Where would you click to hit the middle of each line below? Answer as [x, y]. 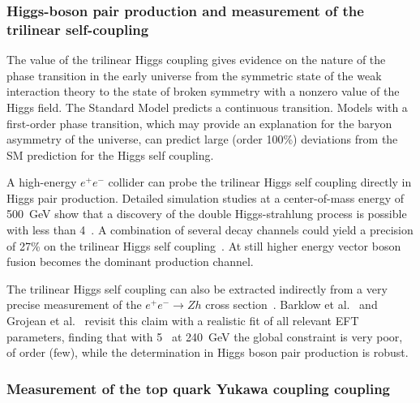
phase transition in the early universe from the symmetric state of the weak [194, 75]
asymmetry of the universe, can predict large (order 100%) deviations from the [202, 139]
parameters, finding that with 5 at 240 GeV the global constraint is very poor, [205, 336]
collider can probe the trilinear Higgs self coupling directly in [260, 182]
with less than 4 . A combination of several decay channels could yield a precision [210, 230]
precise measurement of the [74, 304]
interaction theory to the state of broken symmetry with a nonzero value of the [203, 91]
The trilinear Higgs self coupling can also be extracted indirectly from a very [197, 288]
